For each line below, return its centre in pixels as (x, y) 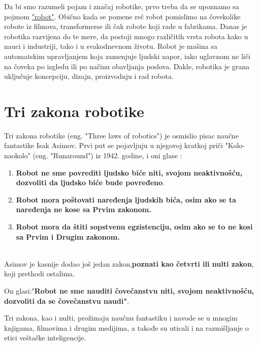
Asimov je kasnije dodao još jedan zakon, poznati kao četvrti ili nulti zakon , (129, 263)
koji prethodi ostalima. (39, 273)
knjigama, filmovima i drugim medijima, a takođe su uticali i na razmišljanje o (126, 327)
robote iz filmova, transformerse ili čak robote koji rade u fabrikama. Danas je (126, 26)
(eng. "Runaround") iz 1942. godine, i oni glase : (107, 155)
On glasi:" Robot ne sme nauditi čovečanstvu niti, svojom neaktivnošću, (129, 291)
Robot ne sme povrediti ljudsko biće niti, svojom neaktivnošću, (129, 172)
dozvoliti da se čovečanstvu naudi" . (67, 300)
